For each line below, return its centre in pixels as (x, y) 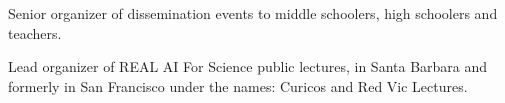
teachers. (35, 32)
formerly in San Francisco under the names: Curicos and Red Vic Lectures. (238, 85)
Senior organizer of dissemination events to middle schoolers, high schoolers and (253, 13)
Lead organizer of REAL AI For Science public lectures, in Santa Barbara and (248, 66)
